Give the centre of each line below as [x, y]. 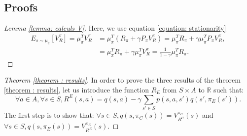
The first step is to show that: [49, 115]
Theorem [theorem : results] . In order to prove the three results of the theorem [122, 80]
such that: [229, 89]
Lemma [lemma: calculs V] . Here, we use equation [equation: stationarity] [115, 28]
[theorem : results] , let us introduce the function [76, 89]
